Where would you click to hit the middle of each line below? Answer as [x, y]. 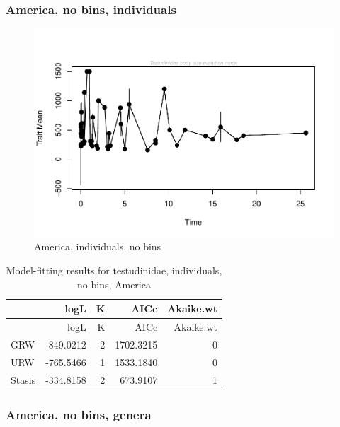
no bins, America [114, 284]
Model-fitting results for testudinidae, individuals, [114, 270]
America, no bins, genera [79, 414]
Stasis [23, 379]
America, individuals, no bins [98, 246]
